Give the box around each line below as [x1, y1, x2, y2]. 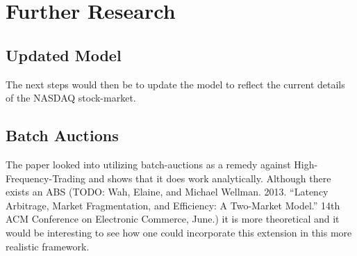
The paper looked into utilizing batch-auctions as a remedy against [6, 157, 291, 171]
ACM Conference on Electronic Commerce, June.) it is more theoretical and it [6, 211, 340, 226]
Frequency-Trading [6, 170, 86, 185]
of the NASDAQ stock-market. [6, 90, 136, 105]
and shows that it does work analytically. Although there [88, 170, 331, 185]
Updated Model [6, 44, 122, 65]
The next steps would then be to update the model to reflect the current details [6, 77, 345, 91]
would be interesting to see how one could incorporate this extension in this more [6, 225, 352, 239]
